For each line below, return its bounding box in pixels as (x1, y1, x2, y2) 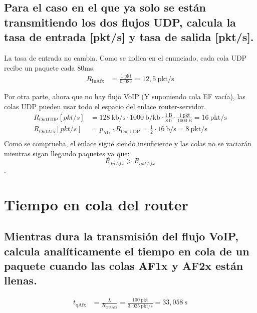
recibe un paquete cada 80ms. (4, 62, 95, 73)
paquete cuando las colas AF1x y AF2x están (4, 257, 243, 273)
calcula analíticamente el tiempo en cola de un (4, 243, 249, 258)
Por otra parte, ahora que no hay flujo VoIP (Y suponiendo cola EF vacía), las (4, 91, 245, 102)
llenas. (4, 272, 37, 288)
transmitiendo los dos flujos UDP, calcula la (4, 14, 236, 30)
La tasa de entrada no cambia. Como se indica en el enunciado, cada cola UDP (4, 52, 247, 63)
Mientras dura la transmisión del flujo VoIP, (4, 228, 238, 244)
